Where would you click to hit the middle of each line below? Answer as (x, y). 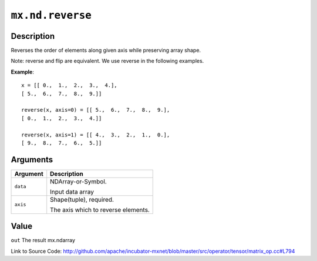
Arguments (32, 160)
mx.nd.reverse (51, 15)
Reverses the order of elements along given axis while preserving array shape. (106, 51)
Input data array (72, 192)
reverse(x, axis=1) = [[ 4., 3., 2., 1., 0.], (96, 135)
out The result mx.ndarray (43, 240)
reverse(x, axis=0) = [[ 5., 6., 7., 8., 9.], (96, 110)
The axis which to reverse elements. (100, 210)
